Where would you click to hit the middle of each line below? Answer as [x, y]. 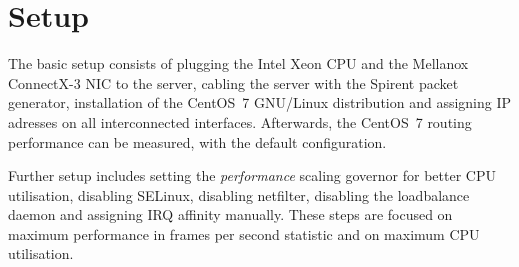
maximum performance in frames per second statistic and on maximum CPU [244, 233]
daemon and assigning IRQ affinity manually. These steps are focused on [230, 214]
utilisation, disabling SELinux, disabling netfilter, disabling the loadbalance [239, 194]
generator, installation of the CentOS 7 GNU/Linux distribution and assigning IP [260, 102]
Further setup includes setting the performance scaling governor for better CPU [252, 175]
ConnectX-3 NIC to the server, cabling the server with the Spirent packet [233, 82]
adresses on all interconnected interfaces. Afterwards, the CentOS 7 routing [240, 121]
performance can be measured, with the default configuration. [197, 141]
